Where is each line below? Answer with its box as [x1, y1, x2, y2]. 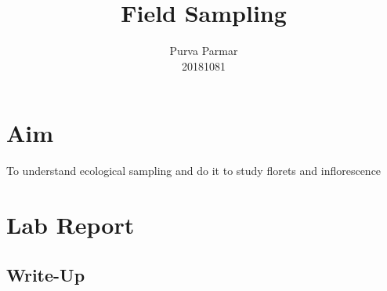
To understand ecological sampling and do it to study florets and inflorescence [6, 162, 382, 179]
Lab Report [6, 209, 135, 241]
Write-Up [6, 262, 85, 286]
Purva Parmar [169, 42, 238, 59]
